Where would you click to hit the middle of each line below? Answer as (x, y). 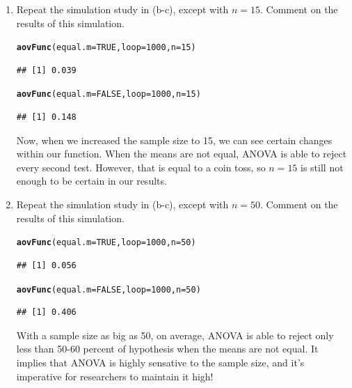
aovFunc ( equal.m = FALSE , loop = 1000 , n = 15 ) (109, 94)
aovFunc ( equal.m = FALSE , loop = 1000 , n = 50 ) (109, 289)
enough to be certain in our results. (91, 181)
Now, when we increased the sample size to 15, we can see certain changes (174, 140)
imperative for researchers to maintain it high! (115, 376)
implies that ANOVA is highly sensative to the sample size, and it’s (160, 362)
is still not (322, 167)
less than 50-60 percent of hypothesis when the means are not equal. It (167, 349)
